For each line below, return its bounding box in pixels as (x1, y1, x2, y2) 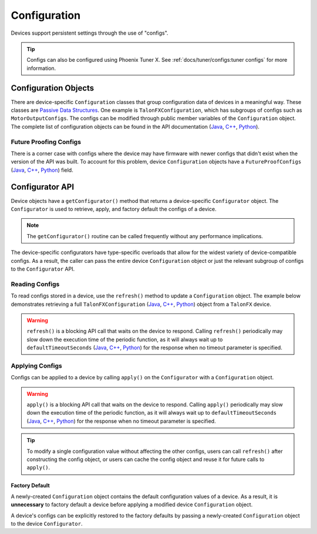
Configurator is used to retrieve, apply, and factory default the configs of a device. (11, 206, 217, 213)
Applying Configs (11, 362, 63, 370)
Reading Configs (11, 280, 60, 288)
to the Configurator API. (11, 265, 75, 272)
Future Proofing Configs (11, 138, 82, 146)
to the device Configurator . (11, 520, 83, 527)
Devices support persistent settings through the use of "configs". (11, 29, 168, 36)
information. (26, 65, 56, 72)
